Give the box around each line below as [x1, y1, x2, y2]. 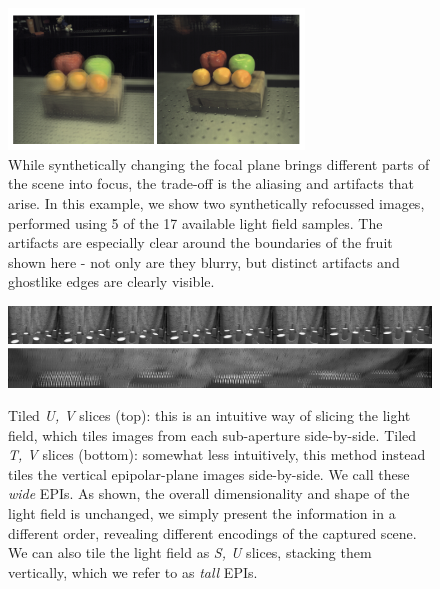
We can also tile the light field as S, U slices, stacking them [8, 542, 372, 563]
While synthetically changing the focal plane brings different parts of [8, 153, 430, 174]
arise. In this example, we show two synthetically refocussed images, [8, 192, 425, 213]
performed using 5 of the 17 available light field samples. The [8, 212, 383, 233]
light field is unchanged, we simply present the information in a [8, 503, 396, 524]
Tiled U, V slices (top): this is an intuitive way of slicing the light [8, 405, 411, 426]
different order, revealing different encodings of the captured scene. [8, 522, 417, 543]
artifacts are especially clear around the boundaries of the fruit [8, 232, 393, 253]
